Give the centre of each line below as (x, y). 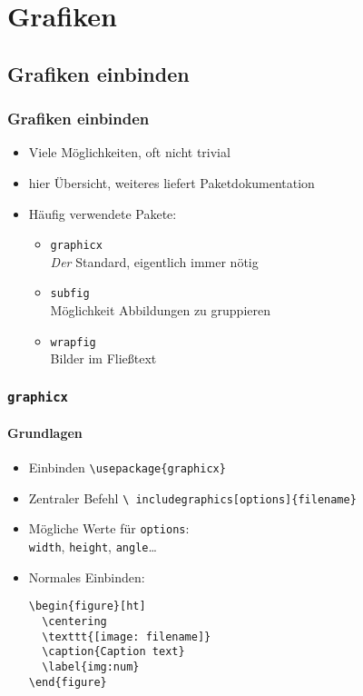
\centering (74, 621)
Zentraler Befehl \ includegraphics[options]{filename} (192, 497)
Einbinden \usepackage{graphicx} (127, 467)
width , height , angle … (93, 547)
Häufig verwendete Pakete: (103, 213)
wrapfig (73, 342)
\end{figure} (68, 682)
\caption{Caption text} (113, 652)
